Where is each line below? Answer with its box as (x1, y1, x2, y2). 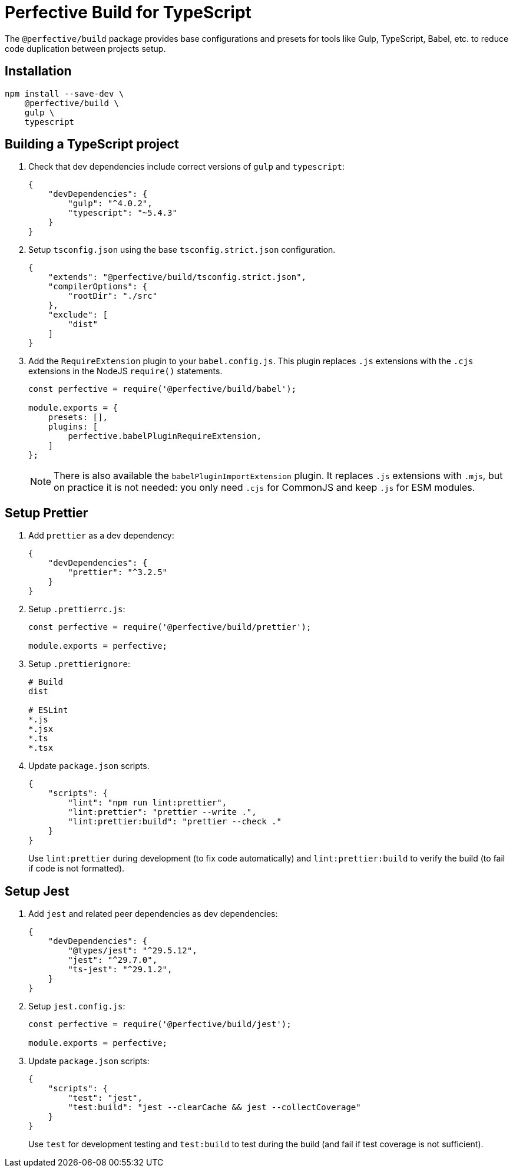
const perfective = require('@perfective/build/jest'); (28, 1019, 292, 1029)
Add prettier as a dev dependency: (28, 530, 174, 541)
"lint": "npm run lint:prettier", (68, 798, 227, 808)
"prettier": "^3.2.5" (68, 567, 168, 577)
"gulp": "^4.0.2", (68, 199, 153, 209)
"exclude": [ (48, 310, 108, 320)
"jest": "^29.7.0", (68, 955, 158, 965)
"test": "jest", (68, 1093, 143, 1103)
